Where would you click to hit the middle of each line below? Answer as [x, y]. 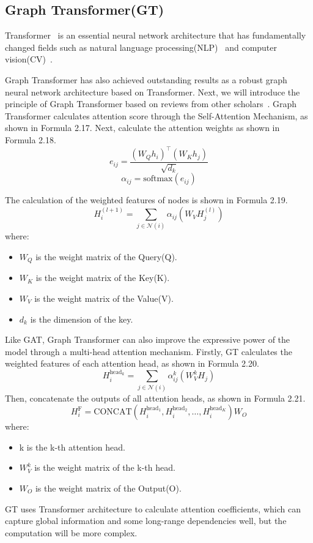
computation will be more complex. [71, 532]
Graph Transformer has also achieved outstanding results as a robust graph [146, 79]
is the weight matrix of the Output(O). [108, 488]
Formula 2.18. [31, 139]
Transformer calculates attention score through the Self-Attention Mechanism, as [156, 115]
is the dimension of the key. [82, 319]
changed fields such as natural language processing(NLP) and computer [141, 47]
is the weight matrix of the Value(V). [104, 298]
